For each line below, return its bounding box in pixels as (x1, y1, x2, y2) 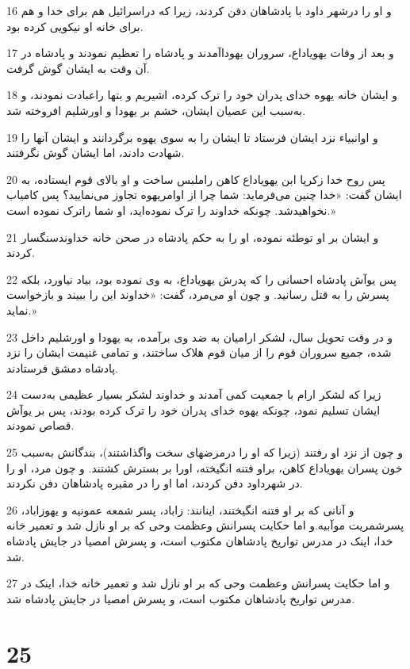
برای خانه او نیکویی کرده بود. (6, 17, 144, 34)
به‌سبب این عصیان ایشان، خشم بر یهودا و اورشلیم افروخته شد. (6, 101, 306, 118)
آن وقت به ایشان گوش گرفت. (6, 59, 150, 76)
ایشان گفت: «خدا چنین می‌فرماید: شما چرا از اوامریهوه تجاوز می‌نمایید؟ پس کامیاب (6, 186, 402, 203)
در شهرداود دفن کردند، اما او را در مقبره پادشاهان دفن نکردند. (6, 475, 303, 491)
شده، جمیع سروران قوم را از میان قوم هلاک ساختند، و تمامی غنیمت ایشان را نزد (6, 344, 392, 361)
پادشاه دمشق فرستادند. (6, 359, 118, 376)
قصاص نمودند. (6, 417, 75, 434)
